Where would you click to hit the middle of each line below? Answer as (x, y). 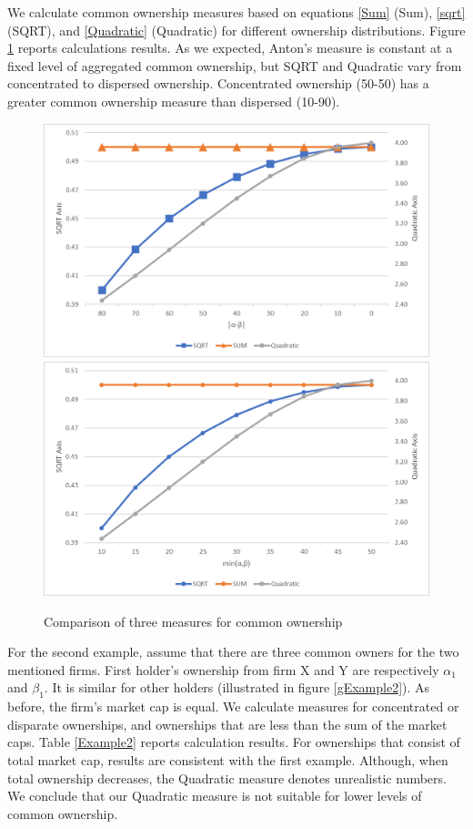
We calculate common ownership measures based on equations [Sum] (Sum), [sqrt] (236, 12)
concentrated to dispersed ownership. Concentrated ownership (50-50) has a (218, 83)
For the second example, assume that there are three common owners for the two (233, 652)
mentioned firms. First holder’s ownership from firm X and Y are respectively (223, 669)
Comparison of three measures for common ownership (193, 621)
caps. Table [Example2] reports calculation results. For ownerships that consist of (234, 742)
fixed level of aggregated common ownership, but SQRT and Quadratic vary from (235, 65)
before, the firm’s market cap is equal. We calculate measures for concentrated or (233, 706)
